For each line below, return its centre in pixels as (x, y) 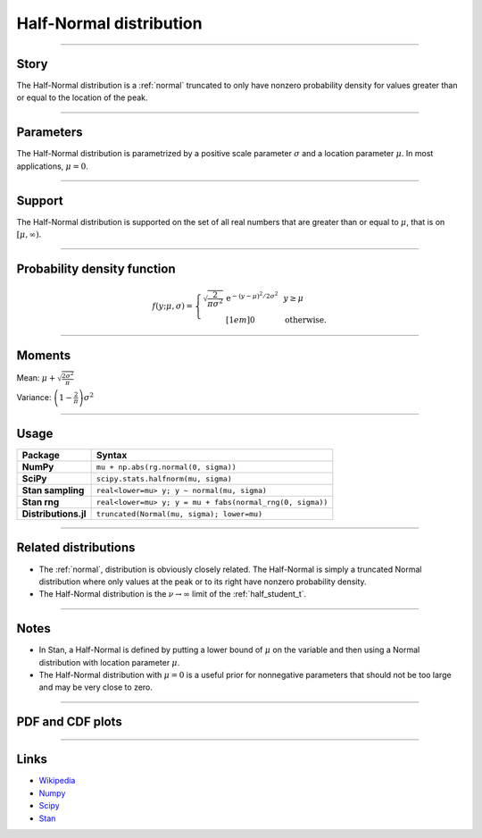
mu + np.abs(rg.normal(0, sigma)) (166, 467)
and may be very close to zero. (96, 687)
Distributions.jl (54, 514)
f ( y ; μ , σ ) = (173, 306)
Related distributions (76, 548)
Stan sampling (53, 490)
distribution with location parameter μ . (109, 662)
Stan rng (41, 502)
